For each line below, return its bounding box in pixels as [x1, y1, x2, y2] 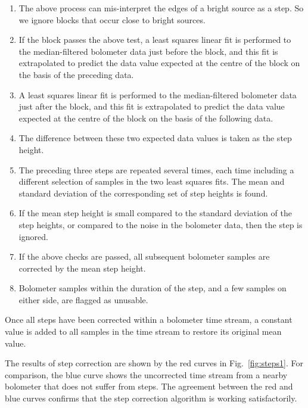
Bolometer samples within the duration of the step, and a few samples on [18, 282, 287, 294]
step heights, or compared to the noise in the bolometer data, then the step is [18, 218, 303, 231]
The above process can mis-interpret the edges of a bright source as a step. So [18, 2, 304, 14]
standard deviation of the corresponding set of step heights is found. [18, 186, 268, 199]
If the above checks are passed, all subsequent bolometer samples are [18, 250, 270, 263]
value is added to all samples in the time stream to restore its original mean [5, 325, 282, 338]
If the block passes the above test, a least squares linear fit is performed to [18, 33, 291, 46]
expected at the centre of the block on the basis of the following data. [18, 111, 273, 124]
